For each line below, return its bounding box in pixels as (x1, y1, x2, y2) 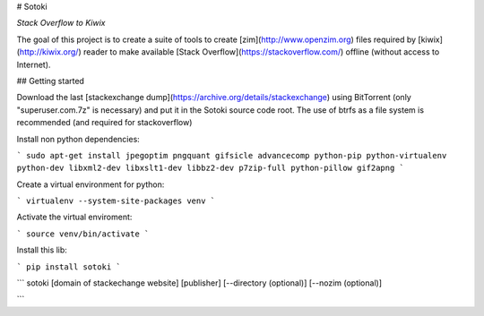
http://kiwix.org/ (19, 47, 79, 57)
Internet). (16, 59, 51, 70)
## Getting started (16, 75, 85, 86)
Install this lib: (16, 244, 67, 255)
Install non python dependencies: (16, 133, 141, 144)
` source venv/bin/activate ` (16, 228, 150, 239)
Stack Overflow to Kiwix (16, 18, 106, 29)
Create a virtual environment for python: (16, 179, 165, 190)
